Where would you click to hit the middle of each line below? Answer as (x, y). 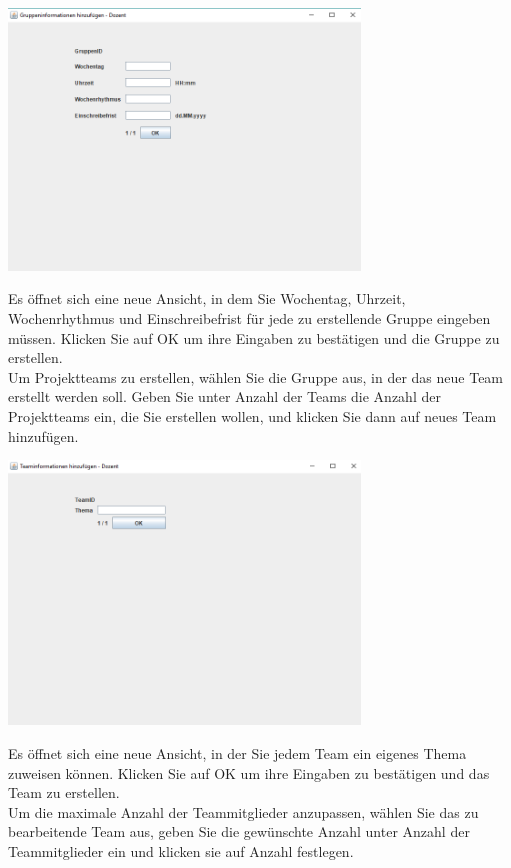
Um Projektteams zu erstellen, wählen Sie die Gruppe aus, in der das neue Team (256, 376)
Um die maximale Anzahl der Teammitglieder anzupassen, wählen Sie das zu (243, 811)
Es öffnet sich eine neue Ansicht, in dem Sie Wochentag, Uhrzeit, (207, 298)
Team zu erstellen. (64, 792)
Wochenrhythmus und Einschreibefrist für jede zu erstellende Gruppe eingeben (249, 317)
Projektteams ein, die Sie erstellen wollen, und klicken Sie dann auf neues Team (252, 415)
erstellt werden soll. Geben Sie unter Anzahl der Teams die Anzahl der (224, 396)
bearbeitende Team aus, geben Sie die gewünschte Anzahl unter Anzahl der (239, 831)
